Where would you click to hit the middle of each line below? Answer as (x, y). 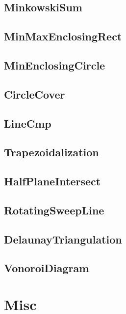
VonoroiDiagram (47, 268)
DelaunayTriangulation (63, 239)
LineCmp (28, 123)
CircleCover (35, 94)
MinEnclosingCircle (55, 65)
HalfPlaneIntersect (52, 181)
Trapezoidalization (51, 152)
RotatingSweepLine (54, 210)
